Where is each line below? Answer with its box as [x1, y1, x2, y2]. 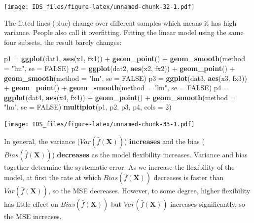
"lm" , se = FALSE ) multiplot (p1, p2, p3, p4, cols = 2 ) [4, 102, 172, 112]
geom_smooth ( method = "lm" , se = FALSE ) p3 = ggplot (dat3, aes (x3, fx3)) [4, 73, 247, 83]
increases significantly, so [170, 199, 245, 209]
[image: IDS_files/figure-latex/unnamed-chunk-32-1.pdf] [4, 3, 195, 10]
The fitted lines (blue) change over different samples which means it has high [4, 17, 237, 28]
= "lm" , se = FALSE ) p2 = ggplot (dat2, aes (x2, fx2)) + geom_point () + [4, 63, 235, 74]
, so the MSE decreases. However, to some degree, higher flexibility [48, 186, 251, 196]
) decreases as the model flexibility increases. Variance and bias [52, 149, 248, 159]
